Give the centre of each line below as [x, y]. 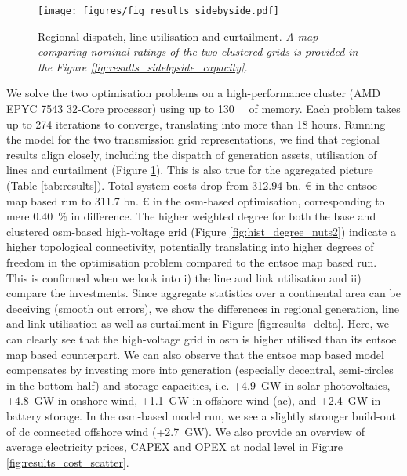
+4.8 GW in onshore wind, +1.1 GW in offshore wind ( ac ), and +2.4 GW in [194, 400]
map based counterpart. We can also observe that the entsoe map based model [195, 354]
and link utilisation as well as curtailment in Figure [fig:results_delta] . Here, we [198, 323]
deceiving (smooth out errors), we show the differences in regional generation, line [203, 308]
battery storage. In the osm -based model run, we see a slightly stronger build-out [201, 415]
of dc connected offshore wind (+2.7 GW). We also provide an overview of [185, 431]
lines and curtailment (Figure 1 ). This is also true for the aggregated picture [190, 170]
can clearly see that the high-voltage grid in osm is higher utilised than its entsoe [202, 338]
